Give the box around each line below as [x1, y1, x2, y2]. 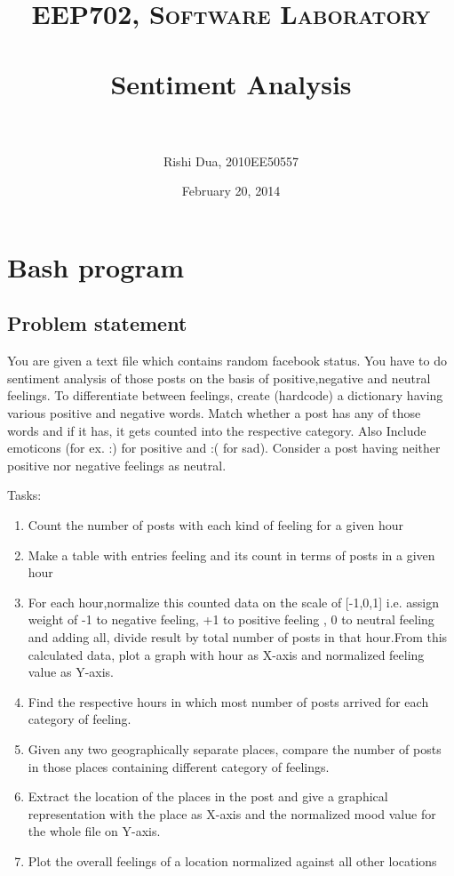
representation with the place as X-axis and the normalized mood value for [28, 804, 436, 823]
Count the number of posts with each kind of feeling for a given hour [28, 516, 404, 534]
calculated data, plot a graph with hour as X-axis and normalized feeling [28, 645, 425, 663]
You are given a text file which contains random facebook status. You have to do [7, 351, 447, 370]
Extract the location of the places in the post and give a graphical [28, 787, 388, 806]
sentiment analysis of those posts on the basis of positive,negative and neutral [7, 368, 431, 387]
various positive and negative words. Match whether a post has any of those [7, 404, 421, 422]
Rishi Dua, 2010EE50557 [163, 151, 299, 170]
